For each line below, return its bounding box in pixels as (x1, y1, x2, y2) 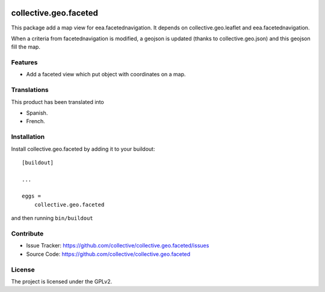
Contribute (11, 230, 44, 237)
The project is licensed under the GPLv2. (11, 278, 113, 285)
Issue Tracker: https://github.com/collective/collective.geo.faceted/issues (26, 242, 209, 249)
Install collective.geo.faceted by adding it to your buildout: (11, 145, 155, 153)
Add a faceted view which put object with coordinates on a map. (26, 71, 186, 78)
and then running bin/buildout (11, 214, 93, 222)
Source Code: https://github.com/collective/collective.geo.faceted (26, 250, 191, 258)
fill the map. (11, 43, 40, 50)
